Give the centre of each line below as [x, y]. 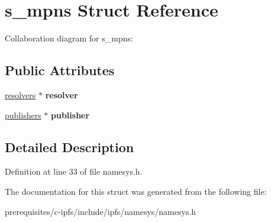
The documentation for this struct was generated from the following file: [136, 191]
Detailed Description [70, 147]
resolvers [20, 94]
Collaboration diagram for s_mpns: [69, 38]
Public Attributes [60, 70]
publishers [23, 115]
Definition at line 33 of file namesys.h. [74, 171]
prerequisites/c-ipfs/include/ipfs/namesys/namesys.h [101, 211]
